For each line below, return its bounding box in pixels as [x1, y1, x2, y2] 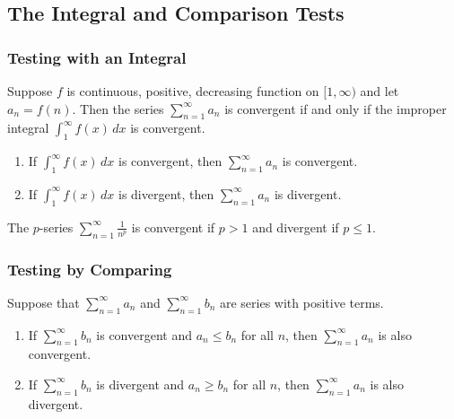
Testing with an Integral [7, 46, 187, 68]
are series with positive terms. [219, 292, 384, 311]
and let [360, 82, 399, 100]
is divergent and [96, 374, 185, 393]
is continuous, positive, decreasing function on [66, 82, 319, 100]
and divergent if [252, 217, 339, 236]
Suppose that [7, 292, 80, 311]
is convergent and [96, 325, 192, 344]
